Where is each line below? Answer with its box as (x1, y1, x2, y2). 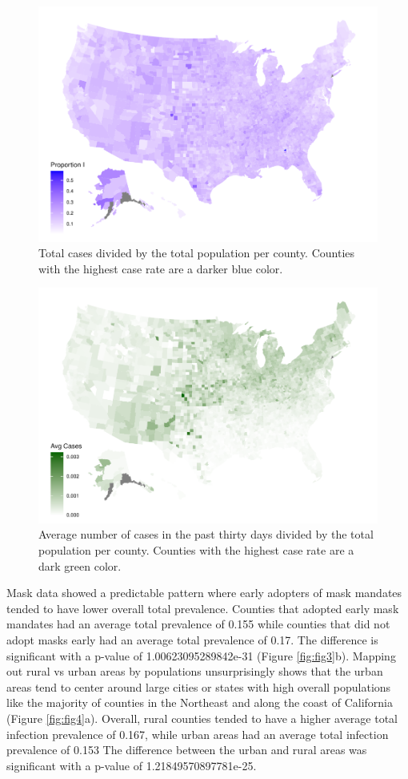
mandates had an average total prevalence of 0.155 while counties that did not (6, 616, 390, 632)
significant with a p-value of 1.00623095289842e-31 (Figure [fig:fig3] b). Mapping (6, 647, 396, 664)
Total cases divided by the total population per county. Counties (38, 244, 355, 261)
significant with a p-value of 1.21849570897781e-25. (6, 757, 257, 773)
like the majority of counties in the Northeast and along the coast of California (6, 694, 393, 711)
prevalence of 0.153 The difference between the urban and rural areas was (6, 741, 367, 758)
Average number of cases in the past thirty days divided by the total (38, 526, 374, 543)
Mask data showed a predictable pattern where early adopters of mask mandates (6, 584, 402, 601)
